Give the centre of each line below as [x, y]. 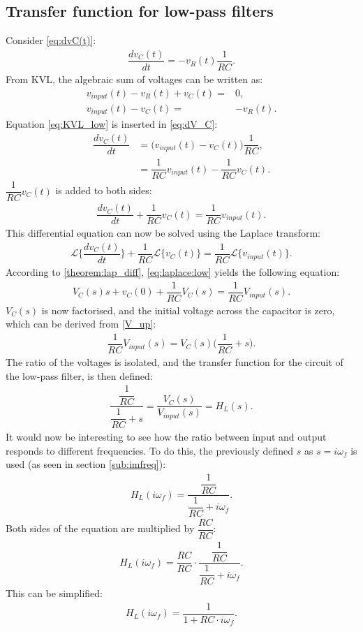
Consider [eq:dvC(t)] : [51, 40]
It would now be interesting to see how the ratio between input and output [166, 437]
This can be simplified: [54, 593]
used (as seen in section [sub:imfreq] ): [86, 464]
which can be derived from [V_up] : [81, 324]
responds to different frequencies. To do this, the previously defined [150, 450]
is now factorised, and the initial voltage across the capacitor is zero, [188, 310]
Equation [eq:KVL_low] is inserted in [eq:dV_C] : [112, 124]
